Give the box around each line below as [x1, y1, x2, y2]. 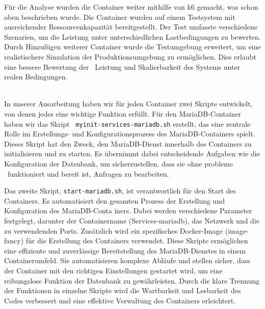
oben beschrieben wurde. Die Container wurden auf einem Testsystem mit [4, 11, 235, 22]
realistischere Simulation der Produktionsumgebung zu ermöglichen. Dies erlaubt [4, 51, 256, 62]
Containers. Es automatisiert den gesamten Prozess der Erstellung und [4, 195, 225, 206]
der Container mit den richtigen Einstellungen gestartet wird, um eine [4, 265, 223, 275]
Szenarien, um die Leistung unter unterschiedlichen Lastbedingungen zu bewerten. [4, 31, 261, 42]
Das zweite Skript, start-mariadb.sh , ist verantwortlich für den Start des [4, 185, 236, 196]
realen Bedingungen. [4, 71, 68, 82]
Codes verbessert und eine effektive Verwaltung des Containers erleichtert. [4, 295, 236, 305]
